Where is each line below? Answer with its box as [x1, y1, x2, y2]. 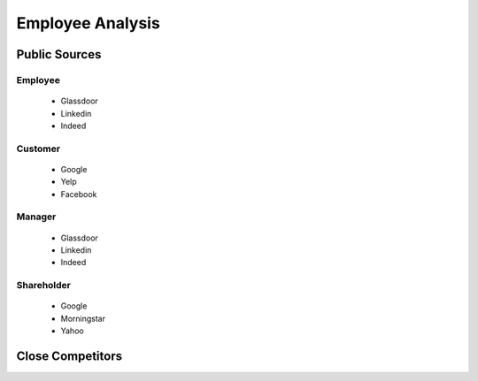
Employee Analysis [16, 13, 161, 33]
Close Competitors [16, 348, 123, 363]
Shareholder [16, 279, 71, 292]
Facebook [60, 188, 97, 199]
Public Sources [16, 47, 102, 62]
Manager [16, 210, 57, 223]
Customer [16, 142, 61, 155]
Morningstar [60, 313, 106, 324]
